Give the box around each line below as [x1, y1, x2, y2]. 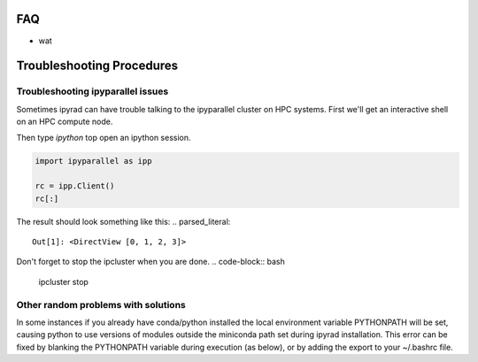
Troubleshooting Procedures [16, 58, 179, 73]
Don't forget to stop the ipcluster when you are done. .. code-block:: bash [16, 257, 285, 267]
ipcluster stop [38, 276, 89, 287]
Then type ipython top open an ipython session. [16, 133, 191, 143]
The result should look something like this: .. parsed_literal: [16, 216, 231, 227]
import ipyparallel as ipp [35, 156, 152, 166]
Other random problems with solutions [16, 298, 186, 311]
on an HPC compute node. [16, 116, 113, 127]
